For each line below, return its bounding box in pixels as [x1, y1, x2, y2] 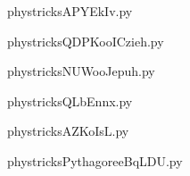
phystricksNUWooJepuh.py [7, 62, 155, 80]
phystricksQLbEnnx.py [7, 91, 133, 110]
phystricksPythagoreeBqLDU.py [7, 151, 183, 170]
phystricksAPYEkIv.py [7, 2, 133, 20]
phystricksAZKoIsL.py [7, 122, 129, 140]
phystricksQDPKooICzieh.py [7, 31, 164, 50]
